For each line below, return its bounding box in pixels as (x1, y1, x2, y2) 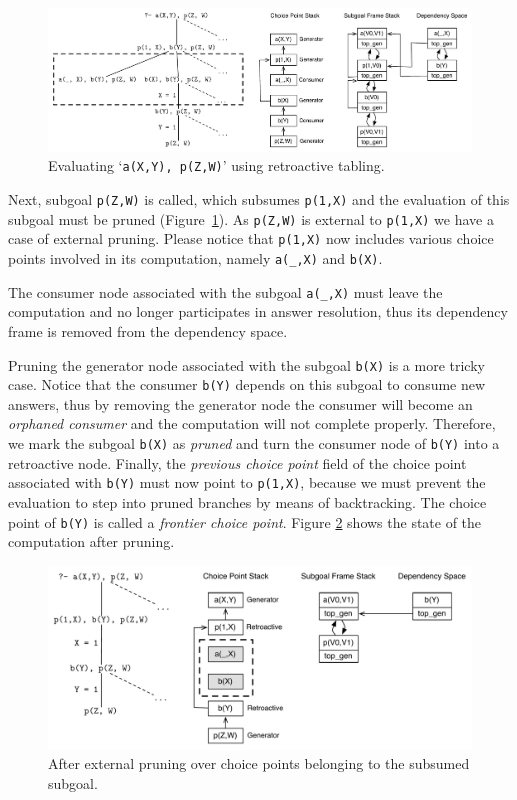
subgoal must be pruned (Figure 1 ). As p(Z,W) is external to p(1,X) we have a (8, 208, 494, 229)
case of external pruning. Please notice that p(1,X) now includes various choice (8, 228, 494, 249)
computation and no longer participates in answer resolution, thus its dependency (8, 301, 508, 322)
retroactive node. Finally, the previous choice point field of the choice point (8, 452, 467, 473)
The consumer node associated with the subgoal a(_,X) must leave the (8, 281, 443, 302)
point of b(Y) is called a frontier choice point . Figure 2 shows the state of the (8, 511, 482, 532)
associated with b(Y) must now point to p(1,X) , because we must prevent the (8, 472, 486, 493)
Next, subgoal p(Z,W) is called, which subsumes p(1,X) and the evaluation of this (8, 189, 510, 210)
